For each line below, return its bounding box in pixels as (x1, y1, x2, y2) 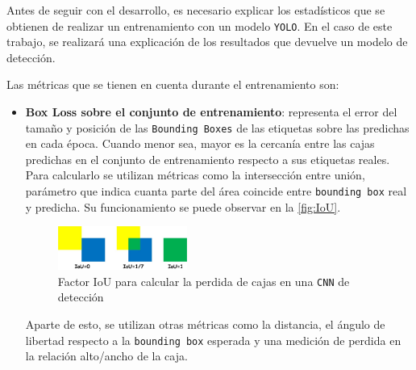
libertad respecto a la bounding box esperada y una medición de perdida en (25, 331, 401, 348)
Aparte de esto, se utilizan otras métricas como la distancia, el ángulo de (25, 315, 385, 332)
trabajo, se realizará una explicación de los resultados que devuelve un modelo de (6, 33, 408, 50)
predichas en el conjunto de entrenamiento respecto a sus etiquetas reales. (25, 150, 390, 167)
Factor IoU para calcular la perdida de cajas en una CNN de (57, 272, 350, 289)
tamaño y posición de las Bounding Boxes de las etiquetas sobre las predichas (25, 119, 410, 136)
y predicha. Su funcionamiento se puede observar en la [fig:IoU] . (25, 198, 341, 215)
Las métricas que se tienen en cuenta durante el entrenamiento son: (6, 76, 339, 93)
